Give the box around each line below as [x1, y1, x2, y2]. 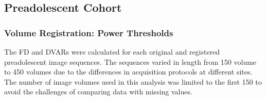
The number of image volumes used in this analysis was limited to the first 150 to [4, 76, 262, 87]
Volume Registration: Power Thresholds [4, 26, 173, 39]
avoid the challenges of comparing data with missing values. [4, 86, 192, 97]
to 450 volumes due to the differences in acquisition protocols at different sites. [4, 66, 253, 77]
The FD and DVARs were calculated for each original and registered [4, 46, 220, 57]
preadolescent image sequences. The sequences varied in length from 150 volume [4, 56, 257, 67]
